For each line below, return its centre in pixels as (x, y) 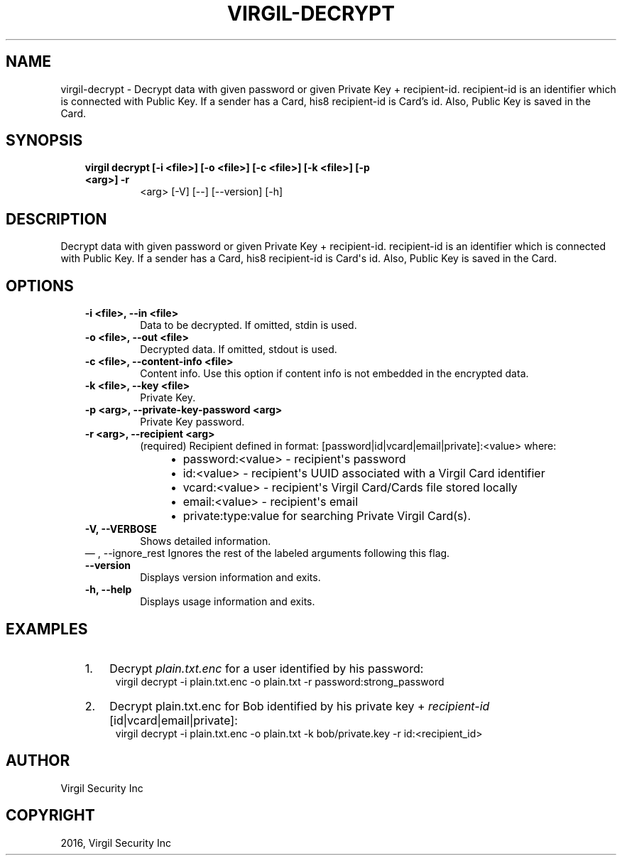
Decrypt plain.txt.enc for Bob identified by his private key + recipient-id (300, 706)
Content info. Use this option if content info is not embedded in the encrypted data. (334, 374)
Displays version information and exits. (230, 578)
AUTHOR (38, 761)
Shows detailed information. (206, 541)
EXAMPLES (47, 629)
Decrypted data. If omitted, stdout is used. (239, 350)
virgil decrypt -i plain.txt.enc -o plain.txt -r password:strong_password (280, 681)
